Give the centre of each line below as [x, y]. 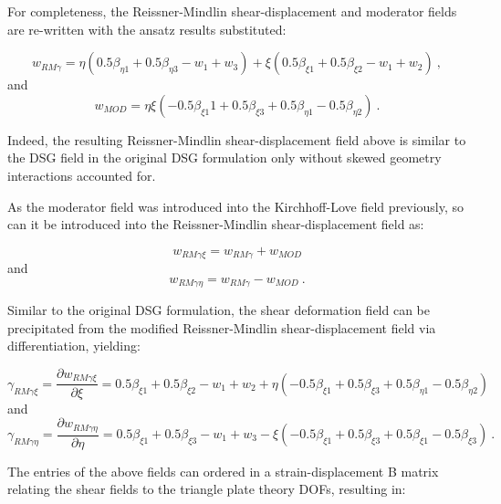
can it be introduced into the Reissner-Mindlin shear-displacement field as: [216, 224]
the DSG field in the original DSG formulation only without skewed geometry [224, 157]
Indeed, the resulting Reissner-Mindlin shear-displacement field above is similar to [237, 139]
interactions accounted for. [82, 175]
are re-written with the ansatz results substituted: [147, 29]
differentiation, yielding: [74, 346]
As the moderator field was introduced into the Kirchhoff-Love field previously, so [236, 206]
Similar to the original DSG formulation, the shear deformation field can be [219, 310]
